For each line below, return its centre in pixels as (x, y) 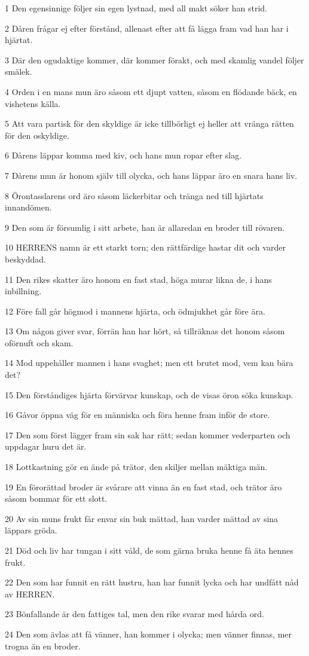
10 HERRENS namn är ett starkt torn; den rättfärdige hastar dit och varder (145, 247)
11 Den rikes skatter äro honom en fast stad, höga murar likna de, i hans (138, 279)
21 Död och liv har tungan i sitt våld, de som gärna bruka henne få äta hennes (149, 550)
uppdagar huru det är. (46, 446)
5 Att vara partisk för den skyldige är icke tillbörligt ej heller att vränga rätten (149, 123)
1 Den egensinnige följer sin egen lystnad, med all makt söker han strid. (136, 8)
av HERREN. (30, 594)
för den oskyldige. (37, 135)
